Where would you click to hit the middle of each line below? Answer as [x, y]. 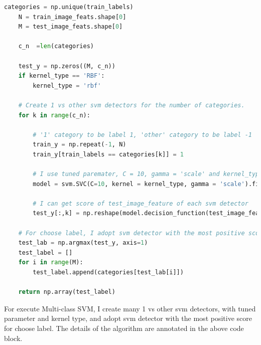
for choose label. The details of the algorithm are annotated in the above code [124, 328]
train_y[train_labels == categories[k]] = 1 [108, 154]
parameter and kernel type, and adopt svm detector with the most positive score [128, 318]
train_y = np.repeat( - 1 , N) [80, 145]
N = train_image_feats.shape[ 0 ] [72, 17]
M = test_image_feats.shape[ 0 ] [71, 27]
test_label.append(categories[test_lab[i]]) [108, 273]
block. [13, 338]
